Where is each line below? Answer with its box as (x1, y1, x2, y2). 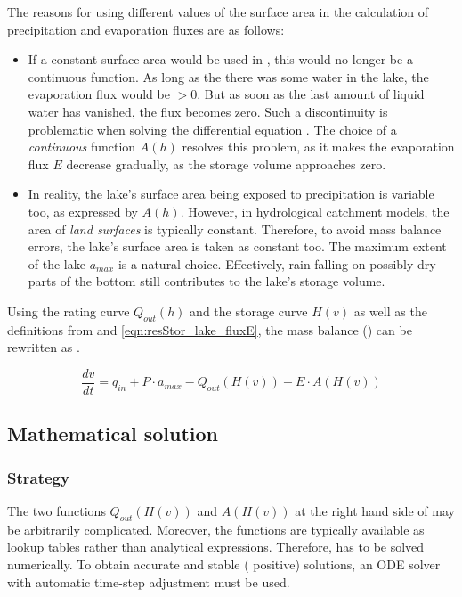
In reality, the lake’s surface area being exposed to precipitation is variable (28, 184, 434, 203)
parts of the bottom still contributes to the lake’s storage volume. (28, 272, 385, 290)
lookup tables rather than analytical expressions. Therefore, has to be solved (7, 537, 425, 556)
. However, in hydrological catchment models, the (180, 201, 450, 220)
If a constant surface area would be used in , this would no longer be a (28, 50, 413, 69)
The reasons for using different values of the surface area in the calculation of (7, 3, 429, 20)
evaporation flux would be (28, 85, 170, 103)
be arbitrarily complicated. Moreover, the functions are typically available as (7, 519, 425, 538)
